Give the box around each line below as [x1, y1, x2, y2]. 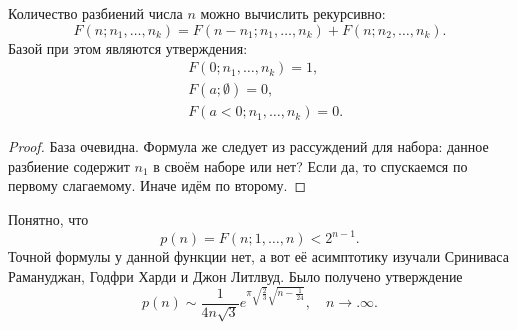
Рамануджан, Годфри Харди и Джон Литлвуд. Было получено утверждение [8, 265, 463, 286]
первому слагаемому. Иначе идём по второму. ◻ [8, 175, 307, 196]
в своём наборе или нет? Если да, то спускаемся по [153, 155, 468, 176]
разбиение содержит [8, 155, 130, 176]
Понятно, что [8, 209, 89, 230]
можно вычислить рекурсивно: [200, 3, 386, 23]
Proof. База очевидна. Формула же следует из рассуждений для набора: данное [8, 136, 489, 157]
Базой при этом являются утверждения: [8, 37, 248, 58]
